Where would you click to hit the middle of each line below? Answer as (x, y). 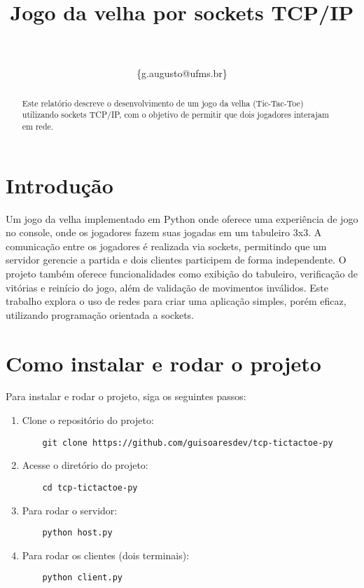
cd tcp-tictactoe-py (90, 487)
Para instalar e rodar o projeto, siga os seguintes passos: (126, 396)
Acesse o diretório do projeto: (85, 465)
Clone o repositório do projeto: (88, 420)
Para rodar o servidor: (70, 510)
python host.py (77, 533)
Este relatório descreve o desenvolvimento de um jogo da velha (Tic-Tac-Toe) (163, 103)
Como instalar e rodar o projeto (163, 363)
